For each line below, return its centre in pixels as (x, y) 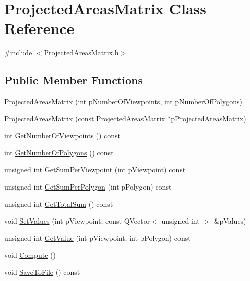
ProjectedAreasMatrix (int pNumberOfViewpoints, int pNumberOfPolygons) (123, 101)
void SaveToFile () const (42, 272)
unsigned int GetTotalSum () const (59, 204)
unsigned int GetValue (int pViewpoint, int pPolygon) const (97, 238)
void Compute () (30, 255)
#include (18, 53)
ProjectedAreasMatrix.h (81, 53)
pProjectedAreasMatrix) (209, 118)
